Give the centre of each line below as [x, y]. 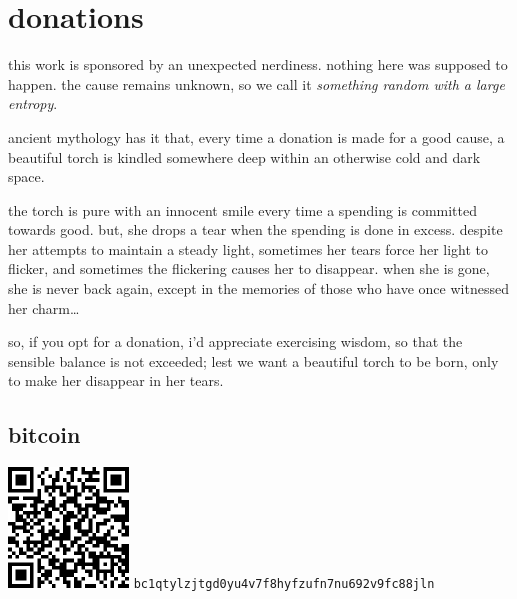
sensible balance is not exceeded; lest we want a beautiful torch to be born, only [253, 360]
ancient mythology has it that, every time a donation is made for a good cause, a [256, 136]
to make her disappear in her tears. [116, 380]
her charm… [44, 307]
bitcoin [44, 434]
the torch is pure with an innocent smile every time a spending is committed [242, 209]
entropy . [33, 103]
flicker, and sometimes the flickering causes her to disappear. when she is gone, [249, 268]
